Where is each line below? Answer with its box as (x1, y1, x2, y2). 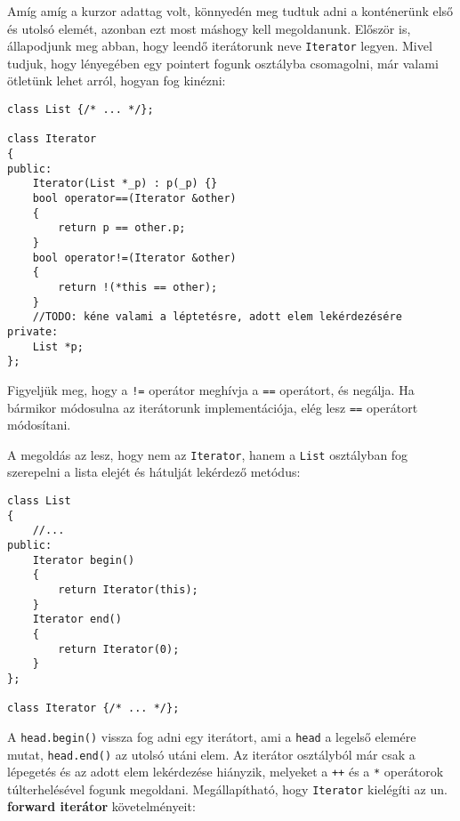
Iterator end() (32, 613, 122, 626)
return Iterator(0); (58, 642, 180, 656)
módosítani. (7, 415, 71, 434)
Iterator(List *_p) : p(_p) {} (32, 177, 218, 190)
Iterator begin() (32, 553, 135, 567)
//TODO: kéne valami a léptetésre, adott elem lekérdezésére (32, 310, 402, 324)
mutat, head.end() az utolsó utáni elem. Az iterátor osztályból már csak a (7, 745, 416, 763)
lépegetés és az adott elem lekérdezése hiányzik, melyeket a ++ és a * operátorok (7, 762, 444, 781)
